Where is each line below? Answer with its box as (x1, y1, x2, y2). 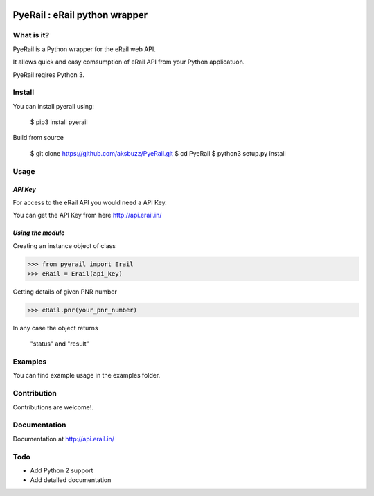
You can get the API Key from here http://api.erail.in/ (12, 211, 162, 220)
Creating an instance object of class (12, 241, 116, 249)
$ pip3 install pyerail (30, 118, 88, 126)
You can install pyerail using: (12, 102, 95, 110)
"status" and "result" (30, 339, 89, 348)
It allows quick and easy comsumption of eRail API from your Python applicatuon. (12, 57, 245, 66)
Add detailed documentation (30, 476, 112, 484)
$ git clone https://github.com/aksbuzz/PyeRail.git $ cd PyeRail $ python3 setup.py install (30, 149, 287, 157)
